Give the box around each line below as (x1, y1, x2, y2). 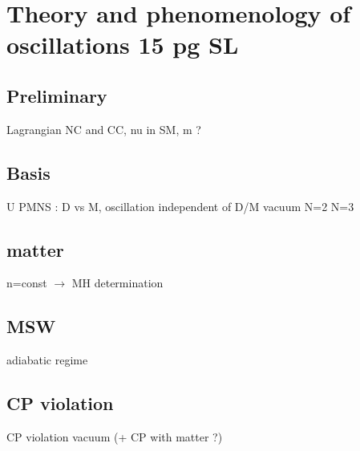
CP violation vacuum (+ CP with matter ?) (6, 428, 223, 445)
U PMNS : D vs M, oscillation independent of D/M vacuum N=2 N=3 (6, 197, 354, 214)
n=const (6, 274, 47, 291)
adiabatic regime (6, 351, 88, 368)
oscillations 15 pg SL (6, 28, 239, 61)
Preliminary (6, 83, 107, 108)
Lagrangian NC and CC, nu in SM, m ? (6, 120, 201, 137)
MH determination (71, 274, 164, 291)
